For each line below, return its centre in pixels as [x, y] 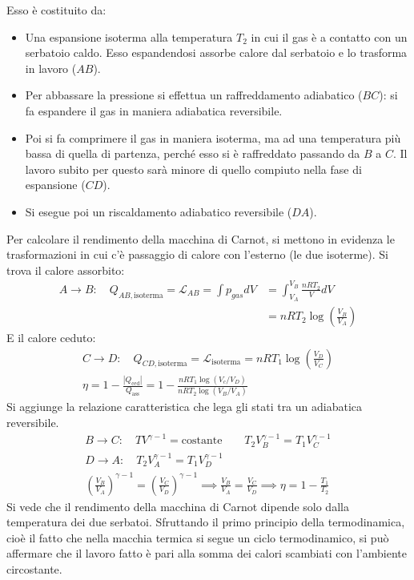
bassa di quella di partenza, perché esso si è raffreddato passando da [193, 153]
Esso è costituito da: [56, 10]
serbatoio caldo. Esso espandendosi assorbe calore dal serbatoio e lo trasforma [216, 52]
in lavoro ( [51, 68]
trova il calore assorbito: [66, 270]
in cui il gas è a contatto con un [329, 36]
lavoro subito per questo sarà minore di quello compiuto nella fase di [193, 169]
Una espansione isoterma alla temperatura [129, 36]
